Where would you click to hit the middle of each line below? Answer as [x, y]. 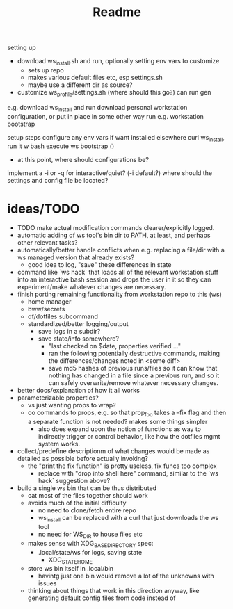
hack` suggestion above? [74, 481]
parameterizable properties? [58, 398]
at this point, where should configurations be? [83, 160]
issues [47, 583]
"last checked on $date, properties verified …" [114, 346]
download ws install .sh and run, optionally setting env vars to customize [118, 62]
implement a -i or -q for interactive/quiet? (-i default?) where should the [110, 173]
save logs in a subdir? [69, 332]
